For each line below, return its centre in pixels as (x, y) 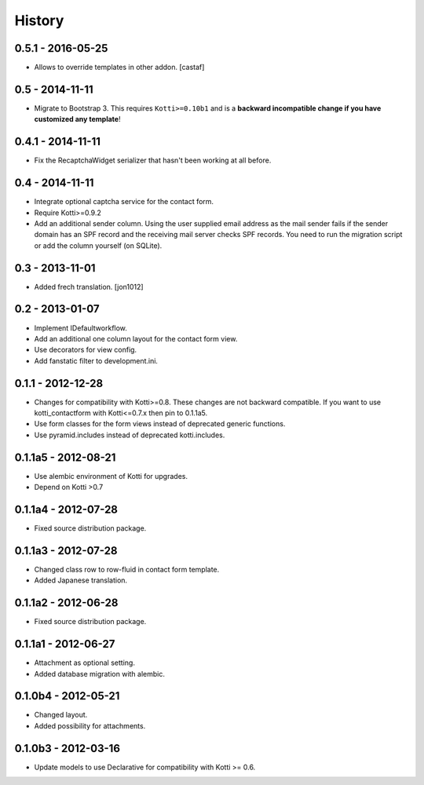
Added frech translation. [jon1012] (89, 287)
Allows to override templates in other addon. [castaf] (119, 68)
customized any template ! (77, 119)
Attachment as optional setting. (84, 663)
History (39, 20)
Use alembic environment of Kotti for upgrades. (111, 476)
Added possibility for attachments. (90, 725)
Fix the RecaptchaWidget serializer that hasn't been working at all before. (153, 160)
